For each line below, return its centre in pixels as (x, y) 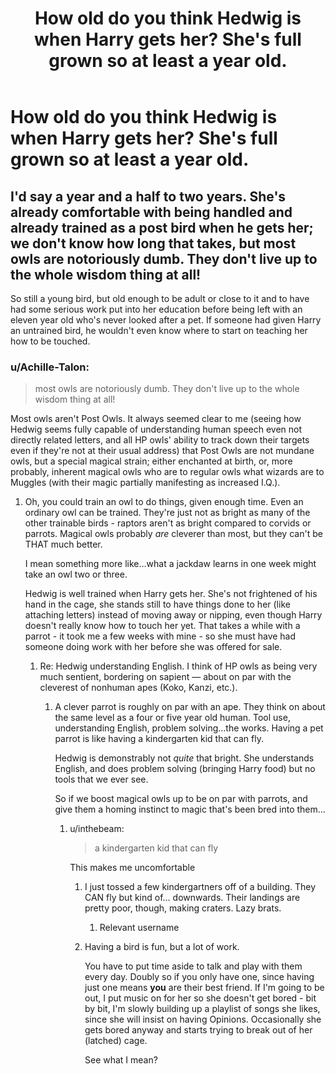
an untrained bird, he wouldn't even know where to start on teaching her (159, 330)
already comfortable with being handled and (151, 212)
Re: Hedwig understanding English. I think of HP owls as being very (178, 666)
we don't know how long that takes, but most (153, 243)
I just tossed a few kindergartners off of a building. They (200, 887)
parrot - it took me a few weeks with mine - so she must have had (160, 636)
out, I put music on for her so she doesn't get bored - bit (200, 998)
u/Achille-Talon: (50, 367)
